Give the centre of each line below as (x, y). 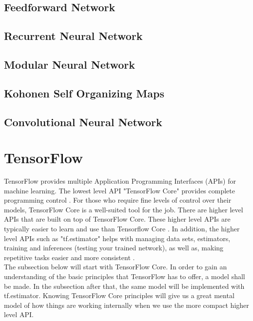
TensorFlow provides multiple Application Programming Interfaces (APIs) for (120, 181)
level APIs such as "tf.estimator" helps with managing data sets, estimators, (117, 238)
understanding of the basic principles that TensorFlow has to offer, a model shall (125, 276)
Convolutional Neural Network (83, 122)
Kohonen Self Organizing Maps (84, 93)
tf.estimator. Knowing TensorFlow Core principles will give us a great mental (119, 295)
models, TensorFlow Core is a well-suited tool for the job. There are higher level (124, 209)
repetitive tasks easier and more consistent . (69, 257)
